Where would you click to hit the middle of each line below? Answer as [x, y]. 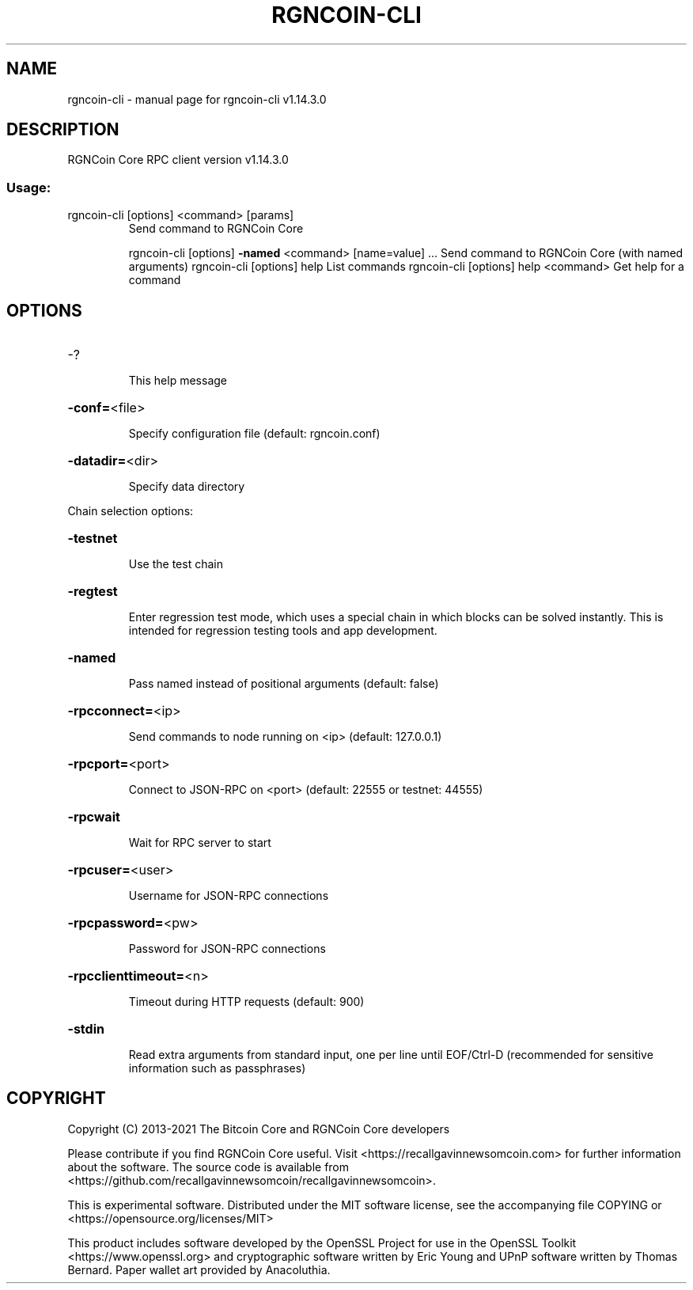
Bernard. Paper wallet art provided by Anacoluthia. [199, 1269]
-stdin [86, 1029]
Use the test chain [176, 564]
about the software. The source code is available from [208, 1167]
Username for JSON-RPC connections [229, 896]
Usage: [29, 187]
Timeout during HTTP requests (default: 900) [246, 1002]
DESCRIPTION [63, 130]
